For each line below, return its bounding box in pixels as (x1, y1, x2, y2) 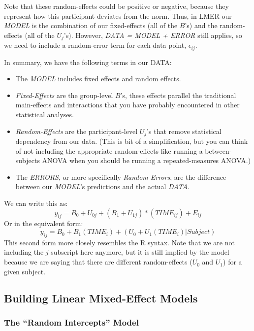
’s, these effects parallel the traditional (120, 90, 236, 100)
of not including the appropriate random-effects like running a (15, 145, 203, 156)
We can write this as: (4, 198, 68, 208)
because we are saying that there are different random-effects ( (4, 257, 192, 267)
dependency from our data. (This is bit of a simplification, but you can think (15, 136, 248, 146)
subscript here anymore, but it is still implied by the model (51, 247, 229, 257)
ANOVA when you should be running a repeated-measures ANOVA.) (42, 155, 251, 165)
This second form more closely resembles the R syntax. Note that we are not (4, 237, 235, 247)
